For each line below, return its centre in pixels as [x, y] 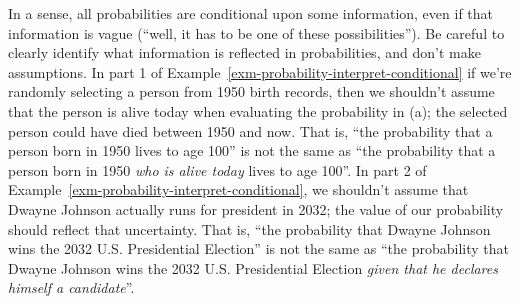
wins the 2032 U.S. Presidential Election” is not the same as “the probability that [258, 248]
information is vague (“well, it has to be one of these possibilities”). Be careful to [256, 32]
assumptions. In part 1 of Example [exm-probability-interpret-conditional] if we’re [260, 71]
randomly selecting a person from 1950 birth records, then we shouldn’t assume [251, 91]
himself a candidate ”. [71, 287]
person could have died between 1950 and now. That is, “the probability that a [250, 130]
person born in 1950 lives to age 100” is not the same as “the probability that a [252, 150]
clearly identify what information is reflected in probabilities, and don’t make [244, 52]
